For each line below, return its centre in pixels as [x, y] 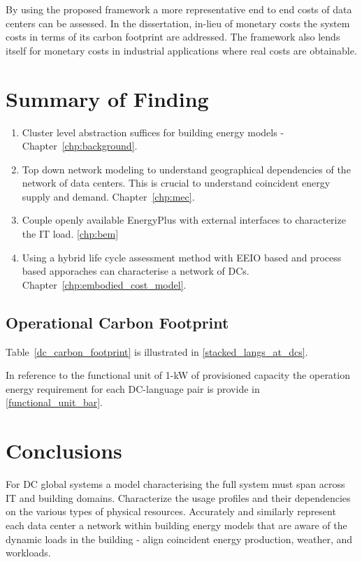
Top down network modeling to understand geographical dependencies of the [186, 169]
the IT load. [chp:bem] [70, 234]
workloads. [28, 553]
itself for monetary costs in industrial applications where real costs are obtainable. [181, 50]
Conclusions [64, 451]
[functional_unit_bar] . [54, 402]
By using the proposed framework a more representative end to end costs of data [179, 9]
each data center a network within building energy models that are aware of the [176, 525]
